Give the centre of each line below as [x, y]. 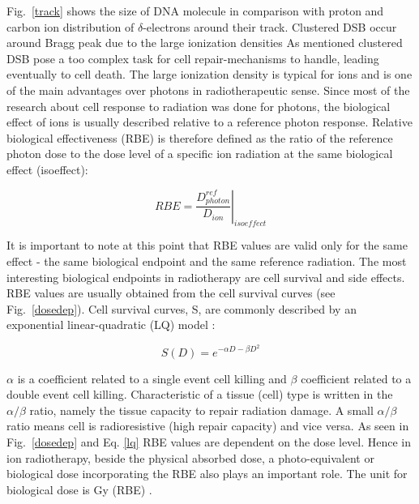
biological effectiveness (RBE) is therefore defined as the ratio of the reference [200, 137]
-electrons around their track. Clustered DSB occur [270, 26]
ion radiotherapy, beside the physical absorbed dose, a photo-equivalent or [190, 457]
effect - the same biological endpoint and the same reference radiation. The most [207, 261]
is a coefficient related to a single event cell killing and [152, 378]
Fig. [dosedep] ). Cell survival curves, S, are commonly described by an [182, 308]
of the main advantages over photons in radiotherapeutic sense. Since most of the [208, 90]
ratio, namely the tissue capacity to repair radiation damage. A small [201, 410]
